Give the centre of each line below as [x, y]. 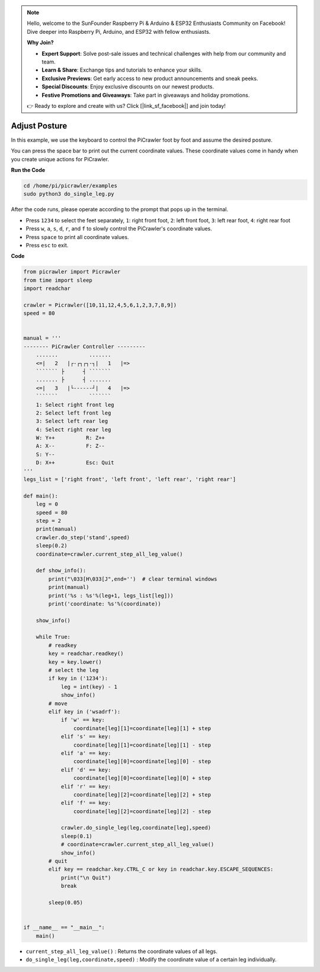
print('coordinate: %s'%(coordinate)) [105, 604]
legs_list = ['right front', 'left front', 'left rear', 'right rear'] [130, 479]
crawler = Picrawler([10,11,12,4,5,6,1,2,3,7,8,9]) [100, 305]
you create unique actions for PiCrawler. [60, 159]
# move [58, 703]
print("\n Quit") [86, 877]
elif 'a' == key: [86, 753]
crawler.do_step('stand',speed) [83, 537]
